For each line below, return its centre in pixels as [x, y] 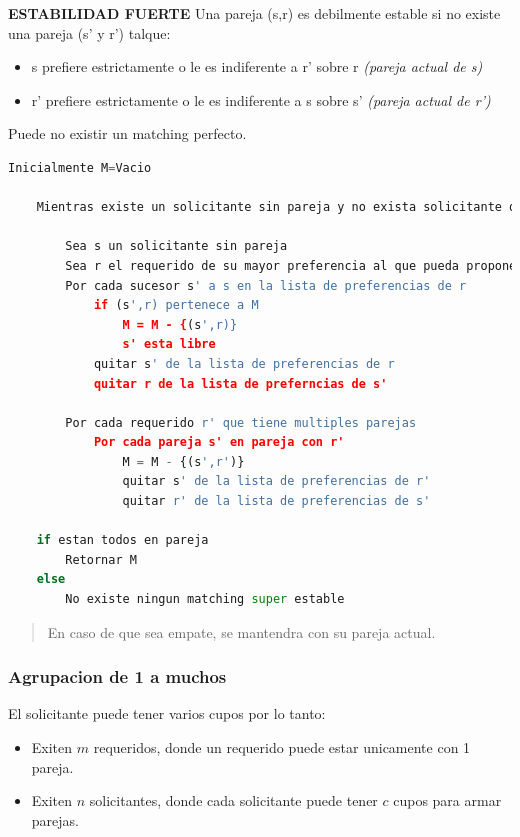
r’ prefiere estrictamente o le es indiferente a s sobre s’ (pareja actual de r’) [261, 99]
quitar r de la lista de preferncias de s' [240, 383]
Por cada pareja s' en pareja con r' [219, 442]
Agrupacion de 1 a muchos [117, 676]
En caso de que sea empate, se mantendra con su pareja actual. [241, 631]
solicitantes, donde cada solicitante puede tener [233, 800]
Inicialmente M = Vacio [80, 167]
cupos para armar [447, 800]
